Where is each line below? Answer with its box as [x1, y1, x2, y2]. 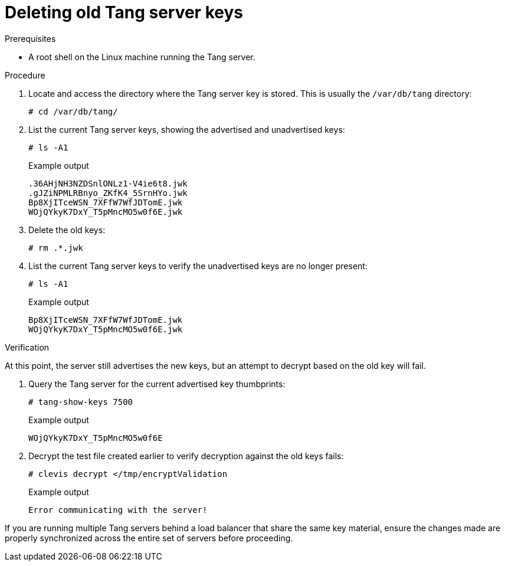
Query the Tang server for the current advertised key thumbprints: [28, 378, 286, 389]
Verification [5, 342, 50, 352]
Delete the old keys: [28, 224, 106, 235]
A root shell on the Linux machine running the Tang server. [28, 51, 255, 62]
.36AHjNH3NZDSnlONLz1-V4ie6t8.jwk [28, 178, 188, 188]
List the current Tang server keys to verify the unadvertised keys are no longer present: [28, 260, 368, 271]
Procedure [5, 70, 45, 80]
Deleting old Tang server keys [5, 2, 243, 22]
